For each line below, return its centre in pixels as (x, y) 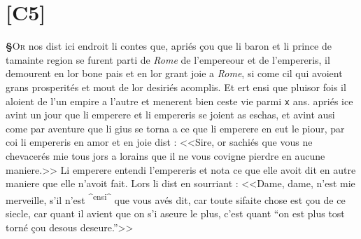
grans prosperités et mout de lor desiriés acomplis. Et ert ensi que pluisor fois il (176, 87)
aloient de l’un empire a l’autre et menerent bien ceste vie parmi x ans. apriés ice (179, 101)
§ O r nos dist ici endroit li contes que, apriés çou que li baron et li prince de (169, 46)
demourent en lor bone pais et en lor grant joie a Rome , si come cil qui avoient (174, 73)
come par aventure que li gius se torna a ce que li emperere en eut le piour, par (175, 128)
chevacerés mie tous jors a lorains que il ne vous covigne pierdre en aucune (165, 155)
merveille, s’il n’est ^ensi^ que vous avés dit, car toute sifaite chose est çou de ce (176, 198)
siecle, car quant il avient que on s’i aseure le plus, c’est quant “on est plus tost (175, 213)
